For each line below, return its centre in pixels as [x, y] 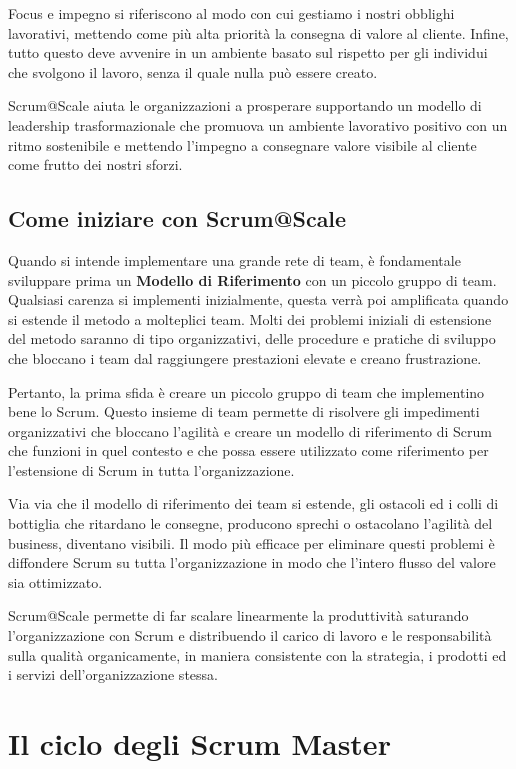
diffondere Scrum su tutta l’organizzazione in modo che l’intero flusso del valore [252, 562]
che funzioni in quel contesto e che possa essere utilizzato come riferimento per [248, 450]
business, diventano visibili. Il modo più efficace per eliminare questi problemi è [251, 542]
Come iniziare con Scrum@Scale [177, 218]
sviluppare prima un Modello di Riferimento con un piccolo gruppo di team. [252, 279]
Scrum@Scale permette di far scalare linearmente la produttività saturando [238, 615]
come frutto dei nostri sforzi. [95, 164]
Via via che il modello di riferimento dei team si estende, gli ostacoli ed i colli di [253, 503]
